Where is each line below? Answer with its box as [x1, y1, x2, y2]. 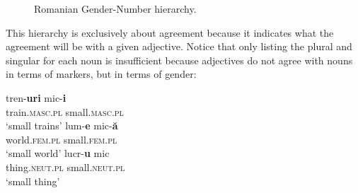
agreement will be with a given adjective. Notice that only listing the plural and [6, 39, 352, 54]
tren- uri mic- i [6, 90, 67, 105]
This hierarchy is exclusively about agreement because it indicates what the [6, 25, 334, 40]
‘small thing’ [6, 173, 60, 188]
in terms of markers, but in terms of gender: [6, 66, 197, 81]
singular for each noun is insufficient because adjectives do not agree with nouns [6, 52, 353, 67]
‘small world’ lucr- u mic [6, 146, 110, 160]
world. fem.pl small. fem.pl [6, 131, 117, 146]
